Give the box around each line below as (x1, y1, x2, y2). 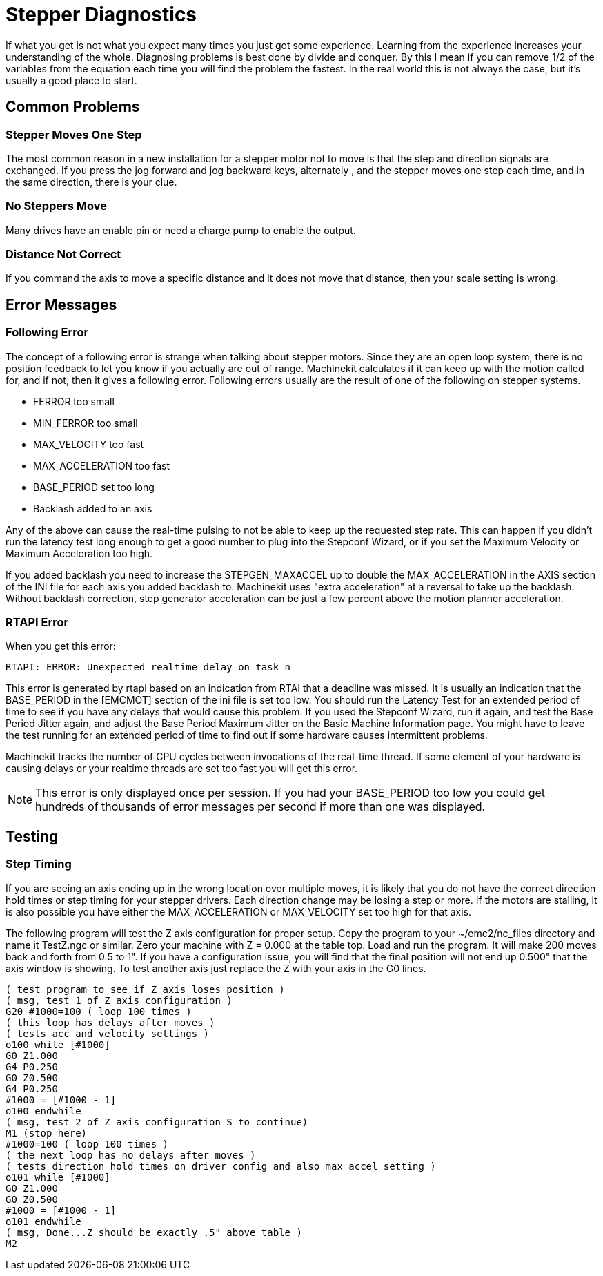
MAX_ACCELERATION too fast (33, 459, 170, 472)
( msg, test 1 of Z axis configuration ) (6, 994, 233, 1006)
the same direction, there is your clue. (6, 175, 177, 188)
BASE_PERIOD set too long (33, 481, 155, 493)
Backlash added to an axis (33, 502, 152, 514)
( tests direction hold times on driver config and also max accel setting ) (6, 1160, 436, 1172)
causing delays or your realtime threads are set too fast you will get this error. (6, 762, 358, 775)
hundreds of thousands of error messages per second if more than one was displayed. (35, 800, 486, 814)
